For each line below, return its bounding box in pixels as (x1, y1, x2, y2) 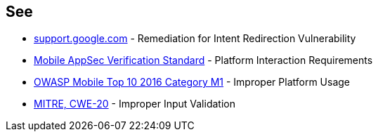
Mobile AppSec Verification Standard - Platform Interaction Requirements (34, 54, 373, 67)
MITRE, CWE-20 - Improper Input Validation (34, 98, 235, 110)
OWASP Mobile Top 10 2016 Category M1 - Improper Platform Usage (34, 76, 351, 89)
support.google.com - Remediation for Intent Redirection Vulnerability (34, 32, 356, 45)
